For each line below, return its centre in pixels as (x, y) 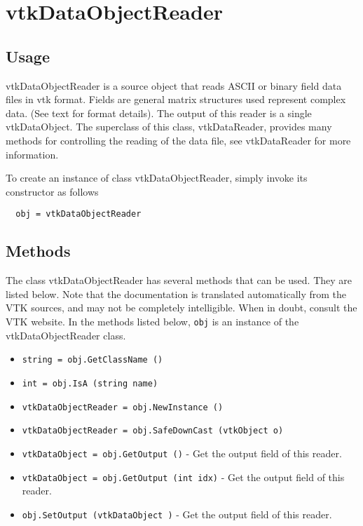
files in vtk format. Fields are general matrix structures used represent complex (176, 99)
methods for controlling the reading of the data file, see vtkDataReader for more (178, 140)
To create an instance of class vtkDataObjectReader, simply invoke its (157, 178)
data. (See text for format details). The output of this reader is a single (159, 113)
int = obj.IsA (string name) (90, 383)
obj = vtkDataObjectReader (78, 214)
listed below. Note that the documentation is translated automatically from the (176, 294)
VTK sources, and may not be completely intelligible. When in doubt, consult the (181, 308)
